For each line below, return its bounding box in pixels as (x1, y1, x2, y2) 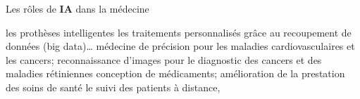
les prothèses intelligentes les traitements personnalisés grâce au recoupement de (6, 25, 352, 39)
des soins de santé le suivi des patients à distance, (6, 79, 221, 94)
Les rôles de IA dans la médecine (6, 1, 149, 15)
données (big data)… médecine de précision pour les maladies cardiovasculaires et (6, 39, 355, 53)
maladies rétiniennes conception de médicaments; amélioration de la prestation (6, 66, 345, 81)
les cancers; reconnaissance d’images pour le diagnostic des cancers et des (6, 52, 322, 67)
